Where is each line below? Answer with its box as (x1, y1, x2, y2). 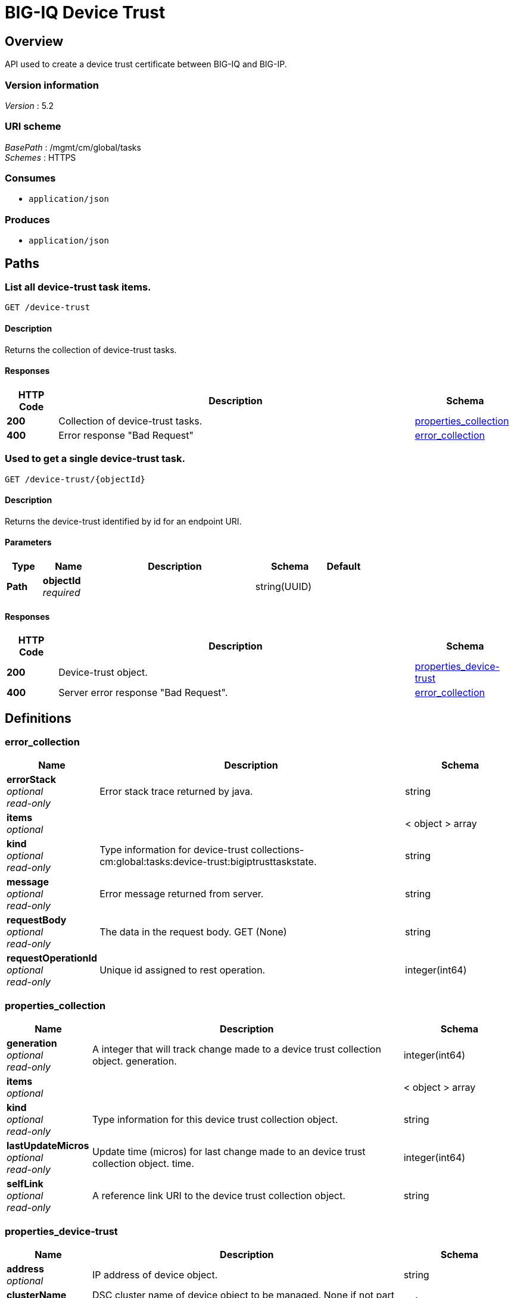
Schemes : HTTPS (5, 152, 76, 163)
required (42, 586, 80, 599)
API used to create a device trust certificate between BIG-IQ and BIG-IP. (5, 59, 287, 70)
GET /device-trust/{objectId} (5, 474, 146, 484)
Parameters (5, 537, 52, 548)
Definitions (5, 710, 71, 726)
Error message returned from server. (99, 888, 264, 900)
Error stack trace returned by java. (99, 785, 253, 798)
